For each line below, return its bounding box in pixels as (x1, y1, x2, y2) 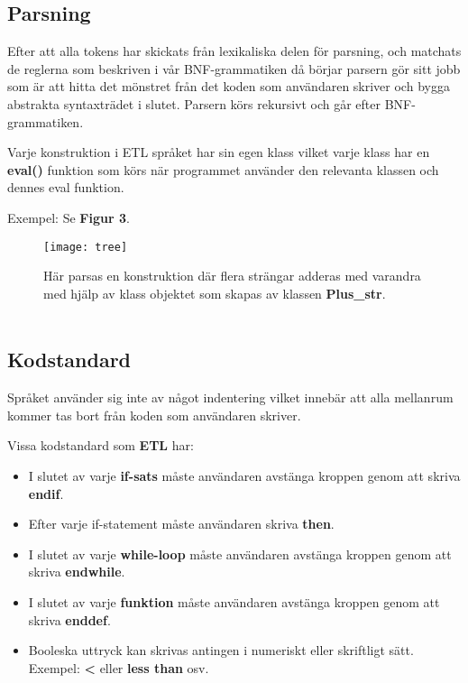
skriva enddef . (28, 610, 111, 629)
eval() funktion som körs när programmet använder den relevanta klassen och (7, 160, 439, 179)
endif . (28, 484, 64, 503)
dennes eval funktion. (7, 178, 124, 197)
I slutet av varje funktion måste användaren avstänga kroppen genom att (28, 592, 440, 611)
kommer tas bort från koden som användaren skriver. (7, 405, 301, 424)
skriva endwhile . (28, 562, 125, 581)
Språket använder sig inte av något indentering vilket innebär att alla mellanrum (7, 388, 454, 407)
